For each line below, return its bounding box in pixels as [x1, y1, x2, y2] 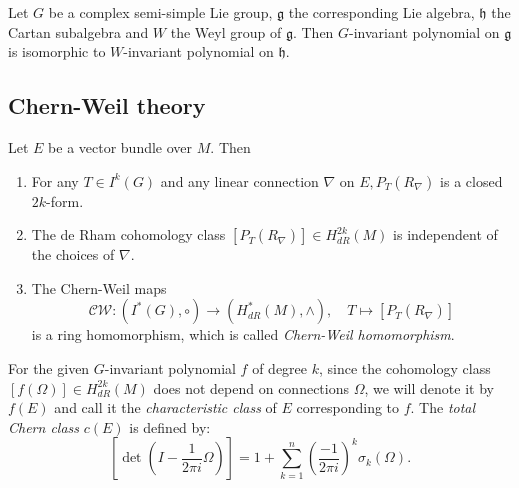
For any [31, 170, 79, 191]
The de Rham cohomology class [31, 224, 226, 245]
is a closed [440, 170, 503, 191]
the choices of [31, 244, 115, 265]
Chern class [8, 416, 80, 437]
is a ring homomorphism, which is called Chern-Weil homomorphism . [31, 324, 455, 345]
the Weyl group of [170, 21, 282, 42]
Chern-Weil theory [8, 90, 206, 121]
